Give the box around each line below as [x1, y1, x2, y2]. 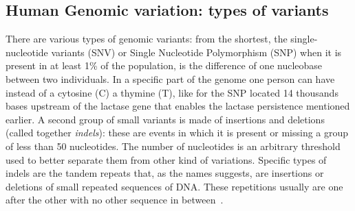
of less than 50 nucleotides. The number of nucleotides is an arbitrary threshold [6, 138, 341, 153]
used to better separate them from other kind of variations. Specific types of [6, 152, 327, 166]
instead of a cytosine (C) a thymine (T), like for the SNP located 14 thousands [6, 85, 338, 99]
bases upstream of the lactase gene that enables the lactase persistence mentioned [6, 99, 350, 113]
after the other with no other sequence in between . [6, 193, 224, 207]
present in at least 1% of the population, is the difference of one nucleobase [6, 58, 323, 73]
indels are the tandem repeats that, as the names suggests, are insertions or [6, 166, 324, 180]
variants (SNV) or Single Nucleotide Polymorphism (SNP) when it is [51, 45, 342, 59]
